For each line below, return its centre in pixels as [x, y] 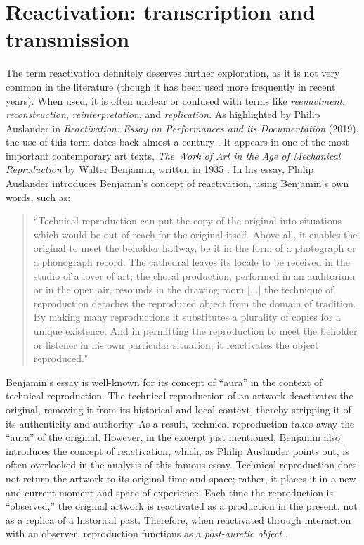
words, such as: [38, 197]
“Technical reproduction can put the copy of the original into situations [187, 220]
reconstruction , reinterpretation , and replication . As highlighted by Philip [163, 114]
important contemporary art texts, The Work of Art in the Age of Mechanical [173, 155]
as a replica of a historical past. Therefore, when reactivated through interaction [178, 519]
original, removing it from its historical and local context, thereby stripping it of [178, 409]
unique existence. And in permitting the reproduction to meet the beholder [195, 331]
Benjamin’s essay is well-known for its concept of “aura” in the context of [164, 381]
